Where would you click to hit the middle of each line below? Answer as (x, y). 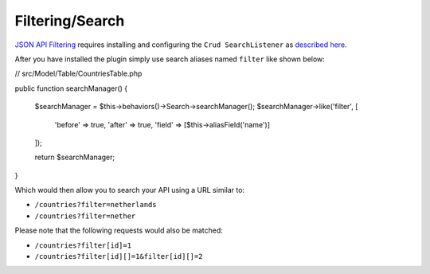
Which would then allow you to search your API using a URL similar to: (130, 190)
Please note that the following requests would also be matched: (119, 230)
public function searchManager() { (71, 88)
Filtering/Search (70, 21)
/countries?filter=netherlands (96, 205)
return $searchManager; (75, 157)
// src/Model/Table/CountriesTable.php (78, 74)
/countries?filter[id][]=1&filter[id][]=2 (119, 256)
